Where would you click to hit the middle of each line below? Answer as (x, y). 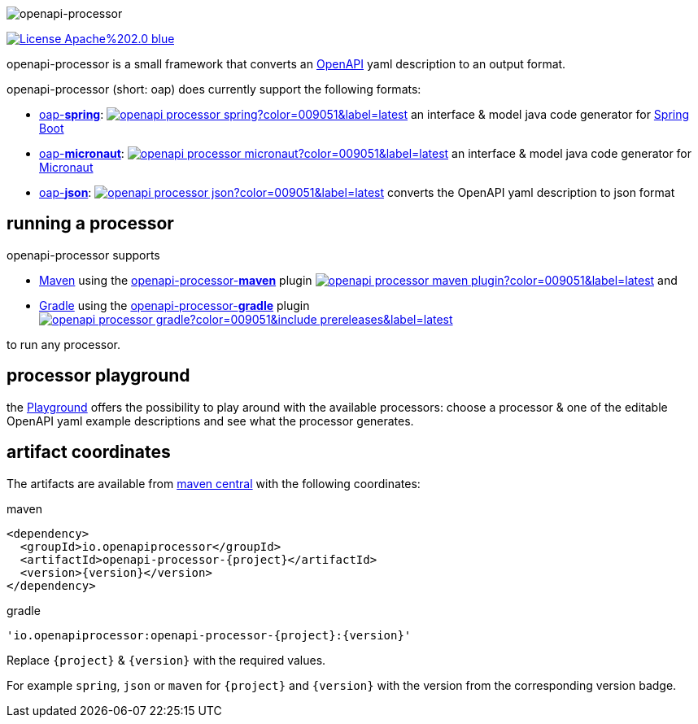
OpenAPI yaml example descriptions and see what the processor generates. (210, 421)
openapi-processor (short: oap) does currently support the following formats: (214, 89)
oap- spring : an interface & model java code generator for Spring (364, 114)
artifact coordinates (89, 452)
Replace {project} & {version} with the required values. (166, 660)
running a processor (90, 224)
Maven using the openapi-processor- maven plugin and (358, 280)
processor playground (98, 376)
